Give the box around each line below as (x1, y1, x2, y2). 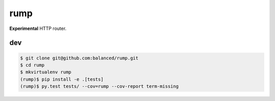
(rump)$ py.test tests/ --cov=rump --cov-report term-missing (20, 84, 179, 89)
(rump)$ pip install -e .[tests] (20, 76, 104, 82)
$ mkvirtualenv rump (20, 69, 71, 75)
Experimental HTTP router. (9, 25, 67, 31)
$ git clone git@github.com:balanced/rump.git (20, 55, 139, 61)
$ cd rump (20, 62, 45, 68)
